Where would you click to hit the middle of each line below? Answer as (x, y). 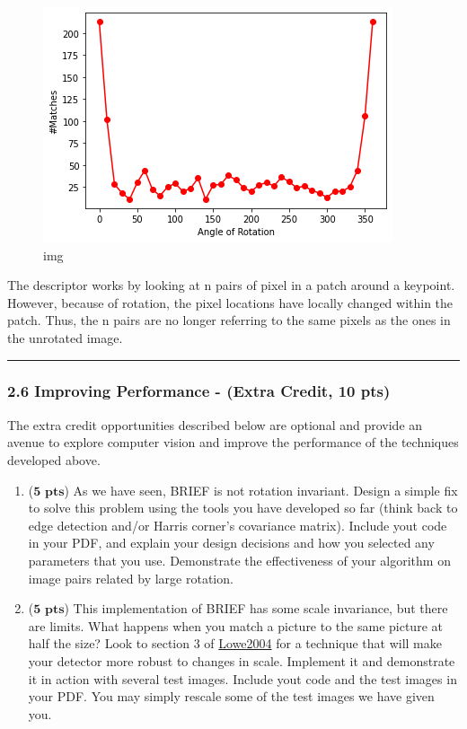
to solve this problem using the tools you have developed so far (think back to (243, 508)
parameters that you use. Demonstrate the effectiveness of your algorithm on (239, 560)
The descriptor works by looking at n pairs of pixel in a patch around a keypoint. (231, 285)
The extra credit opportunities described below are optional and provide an (215, 424)
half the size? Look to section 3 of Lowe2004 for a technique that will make (235, 643)
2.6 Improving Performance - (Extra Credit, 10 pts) (199, 391)
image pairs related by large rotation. (131, 578)
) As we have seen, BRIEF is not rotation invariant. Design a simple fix (261, 490)
